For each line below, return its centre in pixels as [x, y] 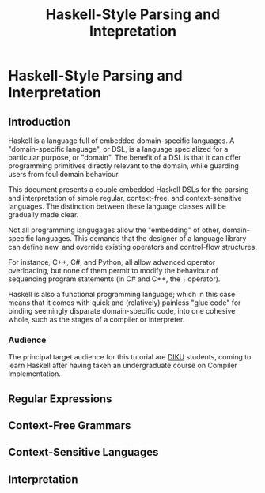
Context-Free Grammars [70, 425]
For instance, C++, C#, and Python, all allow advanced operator [112, 262]
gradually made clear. [44, 215]
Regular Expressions [60, 399]
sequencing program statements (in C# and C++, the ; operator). [114, 279]
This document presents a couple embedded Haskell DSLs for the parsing [129, 190]
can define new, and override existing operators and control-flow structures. [132, 247]
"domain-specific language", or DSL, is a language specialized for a [118, 149]
